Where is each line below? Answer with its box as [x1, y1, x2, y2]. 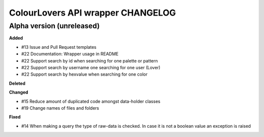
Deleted [9, 80, 25, 86]
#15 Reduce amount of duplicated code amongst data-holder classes [21, 98, 161, 104]
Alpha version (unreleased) [9, 21, 100, 30]
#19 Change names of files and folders [21, 105, 99, 111]
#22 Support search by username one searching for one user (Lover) [21, 64, 161, 70]
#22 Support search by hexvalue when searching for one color [21, 71, 148, 78]
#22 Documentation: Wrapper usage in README [21, 51, 119, 57]
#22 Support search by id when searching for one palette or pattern [21, 58, 158, 63]
